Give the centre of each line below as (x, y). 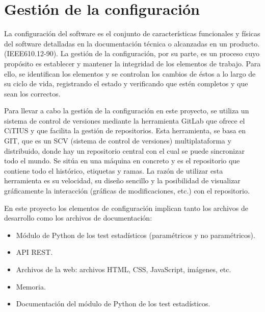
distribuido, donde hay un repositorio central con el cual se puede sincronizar (124, 150)
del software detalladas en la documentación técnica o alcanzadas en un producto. (132, 43)
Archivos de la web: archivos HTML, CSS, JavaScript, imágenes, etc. (124, 269)
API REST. (34, 252)
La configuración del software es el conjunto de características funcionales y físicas (132, 33)
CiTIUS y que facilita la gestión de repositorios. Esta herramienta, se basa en (125, 130)
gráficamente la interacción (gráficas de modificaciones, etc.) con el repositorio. (127, 191)
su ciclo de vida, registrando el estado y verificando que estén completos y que (126, 83)
